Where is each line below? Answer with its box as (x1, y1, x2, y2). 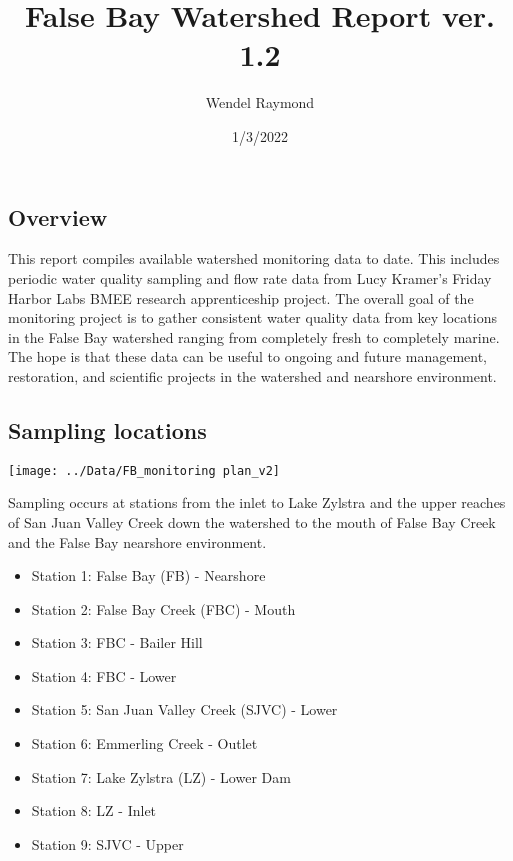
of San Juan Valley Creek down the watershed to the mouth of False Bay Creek (8, 511, 496, 532)
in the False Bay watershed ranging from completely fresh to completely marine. (8, 326, 500, 347)
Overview (8, 201, 108, 232)
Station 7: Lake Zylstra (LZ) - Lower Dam (31, 766, 291, 787)
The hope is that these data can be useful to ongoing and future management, (8, 346, 487, 367)
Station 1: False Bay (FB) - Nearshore (31, 565, 266, 586)
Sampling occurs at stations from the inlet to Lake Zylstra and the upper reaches (8, 492, 506, 513)
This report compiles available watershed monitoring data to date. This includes (8, 248, 500, 269)
